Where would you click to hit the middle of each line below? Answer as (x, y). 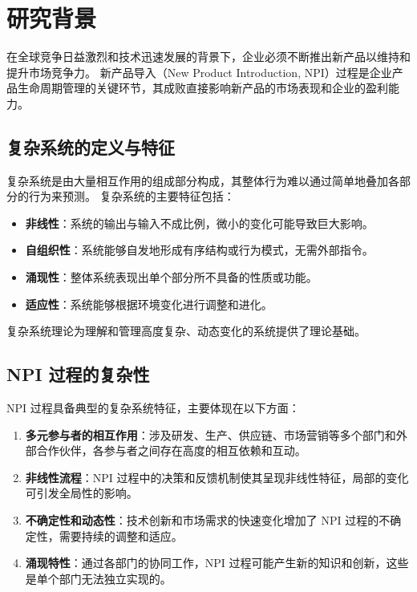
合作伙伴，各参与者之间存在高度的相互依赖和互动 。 (171, 450)
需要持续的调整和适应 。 (121, 535)
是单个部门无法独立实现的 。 (98, 578)
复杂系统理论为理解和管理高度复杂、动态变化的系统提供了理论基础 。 (186, 331)
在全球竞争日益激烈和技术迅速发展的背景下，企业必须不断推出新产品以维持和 (208, 57)
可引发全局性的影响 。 (81, 493)
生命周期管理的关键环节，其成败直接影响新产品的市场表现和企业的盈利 (202, 88)
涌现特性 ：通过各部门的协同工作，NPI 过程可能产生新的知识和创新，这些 (217, 563)
